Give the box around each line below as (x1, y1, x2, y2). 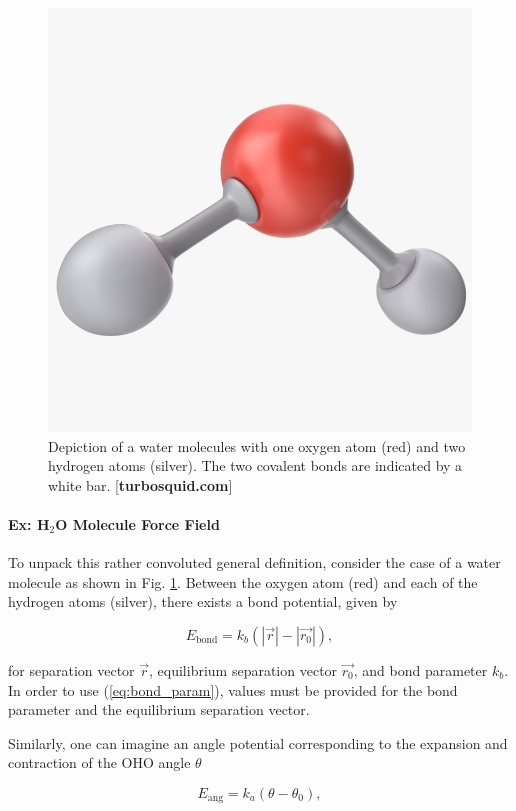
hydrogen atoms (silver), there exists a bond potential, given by (8, 591, 398, 612)
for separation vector (8, 659, 135, 680)
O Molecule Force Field (55, 513, 220, 534)
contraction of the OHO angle (8, 752, 191, 773)
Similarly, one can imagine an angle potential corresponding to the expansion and (8, 732, 508, 753)
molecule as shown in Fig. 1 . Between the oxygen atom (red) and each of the (8, 571, 478, 592)
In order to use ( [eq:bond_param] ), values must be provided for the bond (8, 679, 458, 700)
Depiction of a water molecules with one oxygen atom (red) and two (48, 435, 466, 456)
